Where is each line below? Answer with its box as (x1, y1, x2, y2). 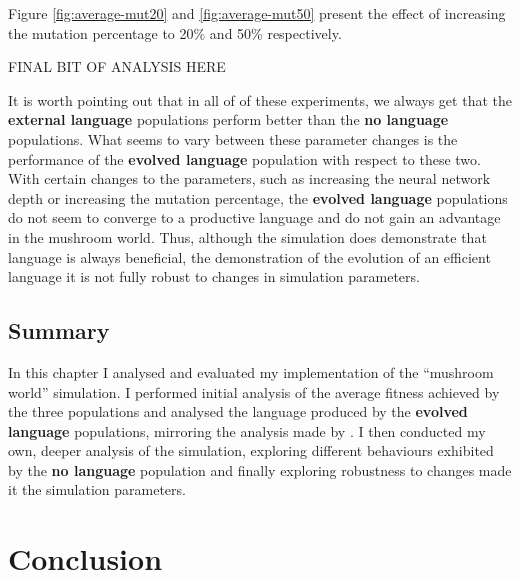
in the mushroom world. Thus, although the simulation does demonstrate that (8, 226, 487, 247)
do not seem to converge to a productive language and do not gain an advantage (8, 207, 501, 228)
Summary (8, 315, 110, 346)
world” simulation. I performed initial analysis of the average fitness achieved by (8, 381, 500, 402)
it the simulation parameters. (8, 479, 186, 500)
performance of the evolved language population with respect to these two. (8, 148, 481, 169)
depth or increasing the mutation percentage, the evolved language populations (8, 187, 508, 208)
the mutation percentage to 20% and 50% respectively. (8, 22, 342, 43)
